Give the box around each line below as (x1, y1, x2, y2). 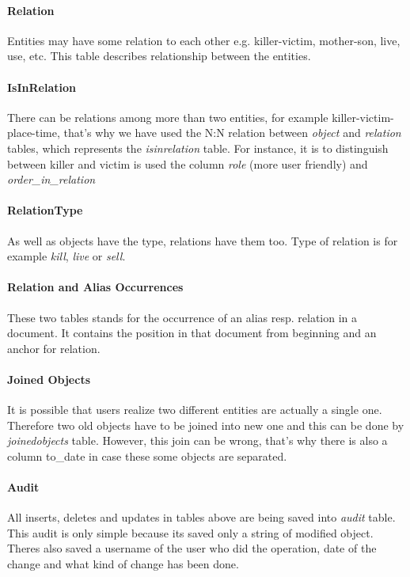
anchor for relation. (7, 340, 101, 356)
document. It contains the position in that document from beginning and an (7, 325, 377, 341)
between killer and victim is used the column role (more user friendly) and (7, 155, 368, 172)
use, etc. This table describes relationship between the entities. (7, 47, 311, 64)
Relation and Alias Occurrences (7, 279, 184, 295)
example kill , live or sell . (7, 248, 126, 264)
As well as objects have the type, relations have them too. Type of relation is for (7, 232, 398, 249)
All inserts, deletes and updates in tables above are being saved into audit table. (7, 509, 396, 526)
